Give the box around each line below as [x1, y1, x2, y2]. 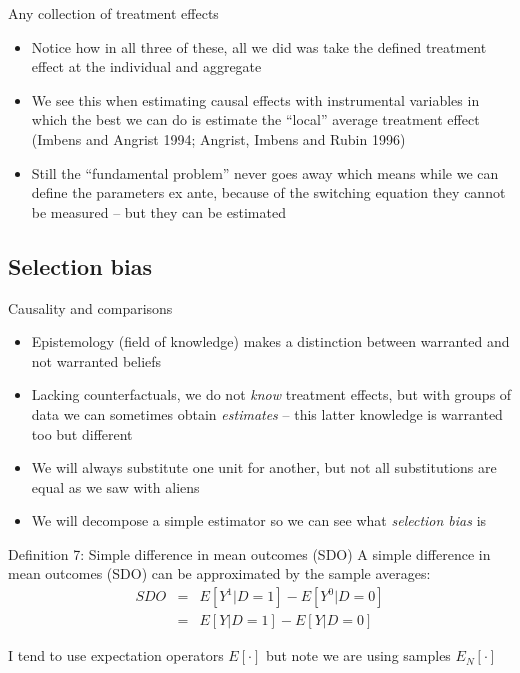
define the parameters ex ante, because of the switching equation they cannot [31, 182, 506, 203]
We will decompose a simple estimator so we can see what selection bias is [31, 510, 487, 531]
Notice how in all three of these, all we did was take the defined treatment [31, 36, 487, 57]
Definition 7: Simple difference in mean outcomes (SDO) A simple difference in [8, 543, 491, 564]
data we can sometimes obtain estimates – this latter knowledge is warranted [31, 403, 503, 424]
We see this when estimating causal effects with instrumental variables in [31, 89, 480, 110]
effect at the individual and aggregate [31, 56, 262, 77]
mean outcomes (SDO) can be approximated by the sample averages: [8, 563, 431, 584]
